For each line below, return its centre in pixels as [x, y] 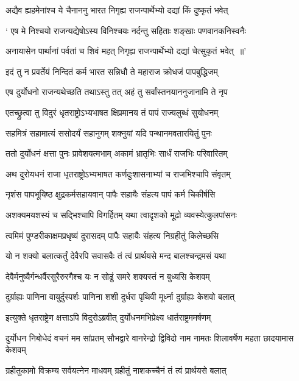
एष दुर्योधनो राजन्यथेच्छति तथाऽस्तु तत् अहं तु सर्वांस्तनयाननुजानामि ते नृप [117, 92]
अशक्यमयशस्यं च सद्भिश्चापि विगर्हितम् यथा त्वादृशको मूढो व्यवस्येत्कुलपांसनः [121, 214]
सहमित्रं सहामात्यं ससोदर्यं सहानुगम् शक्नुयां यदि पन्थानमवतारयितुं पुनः [109, 133]
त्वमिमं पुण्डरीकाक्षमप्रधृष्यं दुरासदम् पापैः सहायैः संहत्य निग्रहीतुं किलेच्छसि [112, 235]
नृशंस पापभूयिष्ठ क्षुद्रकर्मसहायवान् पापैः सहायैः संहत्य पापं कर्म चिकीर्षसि [111, 194]
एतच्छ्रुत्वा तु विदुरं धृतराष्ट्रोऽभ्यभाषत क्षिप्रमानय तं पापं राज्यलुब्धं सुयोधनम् [112, 112]
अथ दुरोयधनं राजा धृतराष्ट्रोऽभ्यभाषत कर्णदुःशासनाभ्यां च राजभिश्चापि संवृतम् [118, 173]
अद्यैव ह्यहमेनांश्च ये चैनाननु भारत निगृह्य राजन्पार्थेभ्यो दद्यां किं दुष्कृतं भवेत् [117, 10]
